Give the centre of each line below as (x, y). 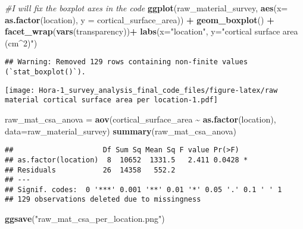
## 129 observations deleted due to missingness (103, 200)
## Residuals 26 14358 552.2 (90, 170)
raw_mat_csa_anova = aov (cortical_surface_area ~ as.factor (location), (140, 119)
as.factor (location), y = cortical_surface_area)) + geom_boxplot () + (140, 19)
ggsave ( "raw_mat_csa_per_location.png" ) (85, 219)
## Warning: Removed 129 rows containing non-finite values (126, 62)
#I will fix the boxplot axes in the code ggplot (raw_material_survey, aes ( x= (146, 8)
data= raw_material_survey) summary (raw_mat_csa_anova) (121, 131)
